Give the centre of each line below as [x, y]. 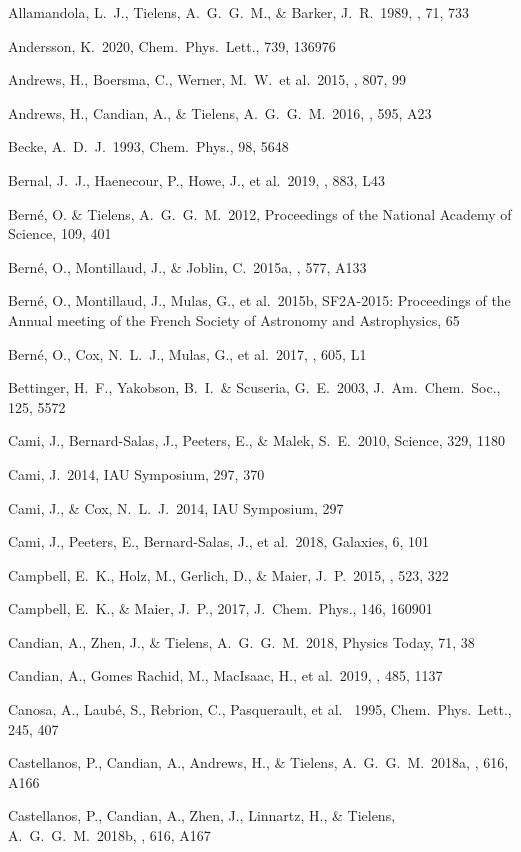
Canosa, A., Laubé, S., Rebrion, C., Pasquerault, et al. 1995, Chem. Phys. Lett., [260, 709]
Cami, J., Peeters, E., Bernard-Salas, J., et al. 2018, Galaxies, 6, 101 [219, 541]
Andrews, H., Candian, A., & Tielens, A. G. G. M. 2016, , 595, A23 [220, 112]
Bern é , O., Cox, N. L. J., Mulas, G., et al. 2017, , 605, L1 [187, 353]
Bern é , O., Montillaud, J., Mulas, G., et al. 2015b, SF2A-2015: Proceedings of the [259, 300]
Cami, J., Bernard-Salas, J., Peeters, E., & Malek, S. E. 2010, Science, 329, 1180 [256, 440]
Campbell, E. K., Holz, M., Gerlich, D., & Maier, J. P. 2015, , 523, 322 [228, 574]
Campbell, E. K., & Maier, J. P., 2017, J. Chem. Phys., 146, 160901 [220, 608]
